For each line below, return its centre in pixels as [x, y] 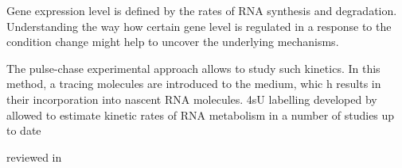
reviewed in [34, 157]
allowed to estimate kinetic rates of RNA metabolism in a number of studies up [201, 115]
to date [24, 130]
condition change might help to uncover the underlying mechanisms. [173, 42]
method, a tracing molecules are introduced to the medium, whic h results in [194, 84]
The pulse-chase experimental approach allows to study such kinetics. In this [193, 68]
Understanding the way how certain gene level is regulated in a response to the [199, 26]
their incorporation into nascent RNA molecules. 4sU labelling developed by [192, 99]
